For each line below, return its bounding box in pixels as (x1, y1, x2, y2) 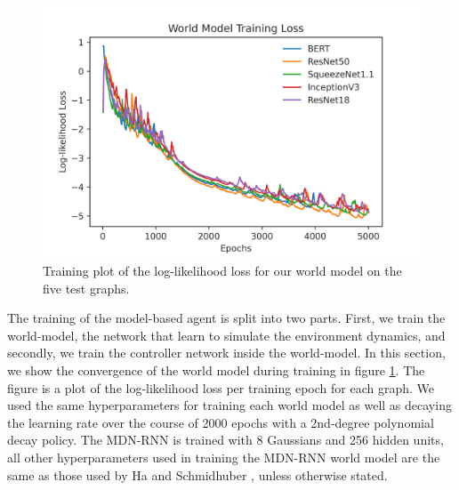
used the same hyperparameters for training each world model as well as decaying (7, 396, 452, 414)
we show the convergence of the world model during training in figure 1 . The (7, 360, 425, 379)
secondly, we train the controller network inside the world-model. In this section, (7, 343, 446, 362)
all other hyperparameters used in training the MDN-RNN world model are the (7, 447, 440, 466)
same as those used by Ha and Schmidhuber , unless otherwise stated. (7, 465, 388, 484)
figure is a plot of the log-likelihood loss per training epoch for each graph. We (7, 378, 434, 397)
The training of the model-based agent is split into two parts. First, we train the (7, 309, 446, 327)
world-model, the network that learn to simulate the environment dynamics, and (7, 325, 446, 344)
